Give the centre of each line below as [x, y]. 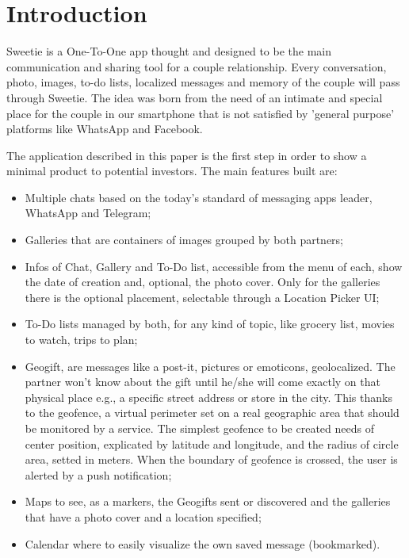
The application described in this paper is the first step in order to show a [187, 155]
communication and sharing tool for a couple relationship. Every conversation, [197, 66]
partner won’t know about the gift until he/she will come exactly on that [203, 382]
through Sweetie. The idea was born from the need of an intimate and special [195, 97]
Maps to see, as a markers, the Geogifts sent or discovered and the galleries [208, 501]
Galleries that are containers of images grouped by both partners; [184, 240]
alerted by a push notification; [98, 474]
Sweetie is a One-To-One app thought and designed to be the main [169, 51]
